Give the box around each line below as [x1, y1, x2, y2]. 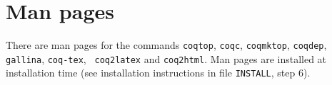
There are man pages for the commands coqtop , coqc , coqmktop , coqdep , [6, 38, 327, 52]
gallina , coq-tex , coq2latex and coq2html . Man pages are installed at [6, 51, 327, 66]
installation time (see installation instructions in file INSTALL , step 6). [6, 65, 311, 80]
